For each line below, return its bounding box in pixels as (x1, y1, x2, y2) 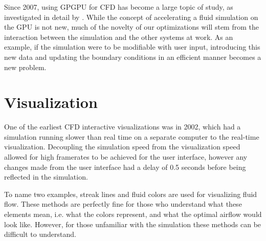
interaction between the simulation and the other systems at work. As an (4, 31, 233, 42)
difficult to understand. (4, 229, 76, 239)
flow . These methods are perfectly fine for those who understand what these (4, 199, 242, 209)
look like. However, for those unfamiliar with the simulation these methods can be (4, 218, 261, 229)
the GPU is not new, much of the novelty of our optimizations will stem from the (4, 21, 259, 32)
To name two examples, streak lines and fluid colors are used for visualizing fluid (4, 188, 257, 199)
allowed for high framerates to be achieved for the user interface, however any (4, 151, 248, 162)
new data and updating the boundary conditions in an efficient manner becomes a (4, 51, 261, 62)
